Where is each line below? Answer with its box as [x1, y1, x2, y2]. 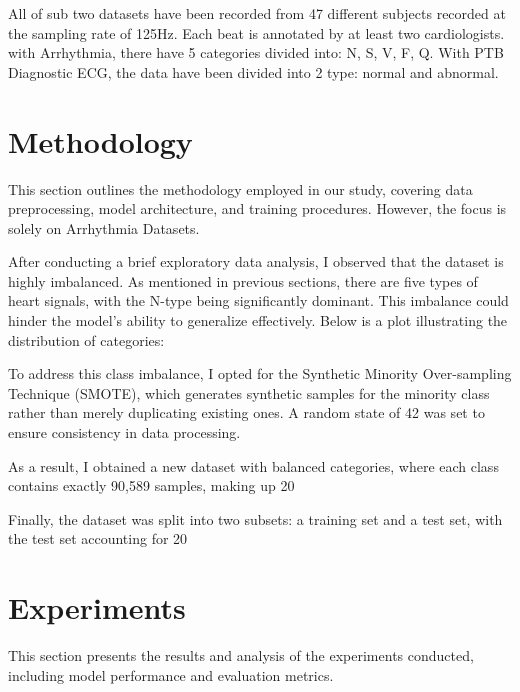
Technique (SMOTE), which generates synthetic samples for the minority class [8, 382, 490, 403]
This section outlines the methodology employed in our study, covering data [8, 178, 473, 199]
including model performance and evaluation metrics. [8, 664, 334, 685]
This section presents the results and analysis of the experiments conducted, [8, 645, 474, 666]
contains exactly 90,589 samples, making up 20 [8, 475, 295, 496]
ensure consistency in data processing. [8, 422, 241, 443]
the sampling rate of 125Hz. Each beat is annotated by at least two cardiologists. [8, 22, 505, 43]
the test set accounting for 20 [8, 528, 188, 549]
